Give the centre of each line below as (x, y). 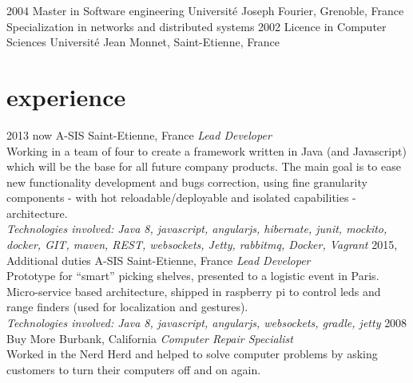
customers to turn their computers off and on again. (134, 369)
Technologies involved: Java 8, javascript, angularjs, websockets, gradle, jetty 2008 (207, 323)
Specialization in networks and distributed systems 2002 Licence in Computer (197, 26)
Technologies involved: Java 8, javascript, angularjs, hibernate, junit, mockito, (197, 229)
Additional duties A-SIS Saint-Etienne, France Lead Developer (159, 260)
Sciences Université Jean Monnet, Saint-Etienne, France (143, 42)
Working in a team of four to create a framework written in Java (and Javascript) (206, 150)
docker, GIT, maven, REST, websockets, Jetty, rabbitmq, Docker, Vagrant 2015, (202, 245)
